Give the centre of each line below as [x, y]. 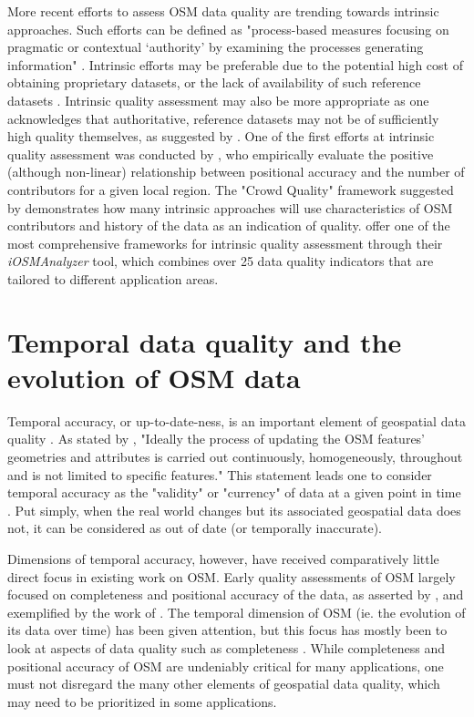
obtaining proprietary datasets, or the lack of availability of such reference [214, 82]
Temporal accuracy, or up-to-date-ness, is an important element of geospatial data [237, 420]
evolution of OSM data [154, 377]
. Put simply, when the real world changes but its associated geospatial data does [234, 510]
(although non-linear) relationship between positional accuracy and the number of [236, 172]
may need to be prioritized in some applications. [142, 701]
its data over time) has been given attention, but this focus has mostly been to [227, 630]
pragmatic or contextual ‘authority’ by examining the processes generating [216, 47]
